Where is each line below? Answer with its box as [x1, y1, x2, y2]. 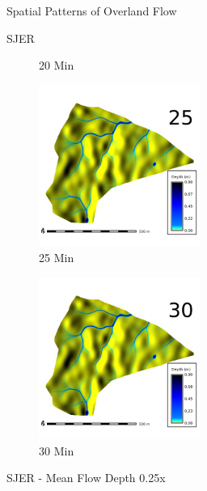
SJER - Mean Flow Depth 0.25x [6, 469, 166, 486]
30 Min [39, 442, 74, 459]
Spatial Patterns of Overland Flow [6, 2, 177, 19]
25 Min [39, 249, 74, 266]
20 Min [39, 57, 74, 74]
